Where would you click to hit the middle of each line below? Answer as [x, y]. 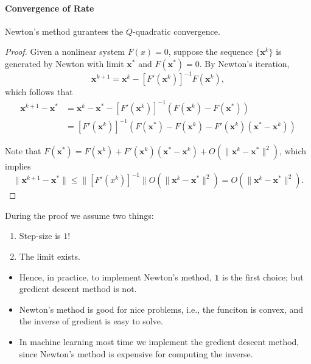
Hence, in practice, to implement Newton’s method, [115, 277]
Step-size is [40, 236]
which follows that [39, 92]
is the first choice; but [263, 277]
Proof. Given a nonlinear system [65, 52]
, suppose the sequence [211, 52]
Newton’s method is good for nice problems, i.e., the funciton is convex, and [161, 309]
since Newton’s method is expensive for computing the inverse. [136, 353]
